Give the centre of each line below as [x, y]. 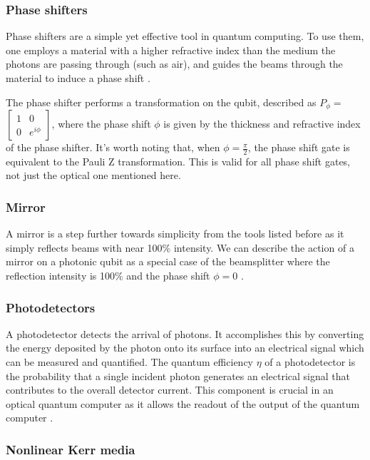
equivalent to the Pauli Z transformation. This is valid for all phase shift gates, [178, 161]
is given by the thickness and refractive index [262, 124]
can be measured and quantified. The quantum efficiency [130, 362]
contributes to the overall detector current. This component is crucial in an [170, 390]
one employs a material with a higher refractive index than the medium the [171, 50]
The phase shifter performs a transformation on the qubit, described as [161, 102]
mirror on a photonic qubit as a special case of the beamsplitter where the [168, 261]
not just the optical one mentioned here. [93, 175]
